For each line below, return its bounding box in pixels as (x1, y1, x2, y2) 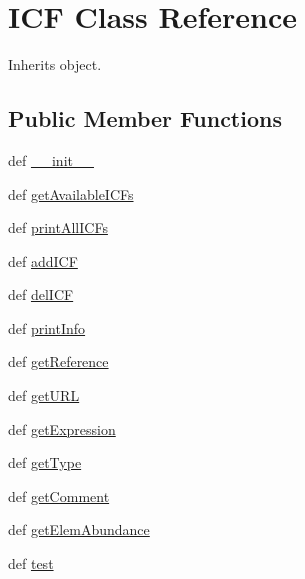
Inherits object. (8, 54, 102, 75)
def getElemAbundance (8, 519, 150, 540)
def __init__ (8, 149, 94, 170)
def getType (8, 452, 82, 473)
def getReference (8, 351, 109, 372)
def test (8, 553, 54, 574)
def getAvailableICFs (8, 183, 134, 204)
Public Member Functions (8, 103, 282, 134)
